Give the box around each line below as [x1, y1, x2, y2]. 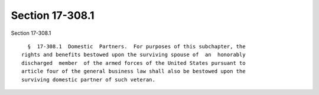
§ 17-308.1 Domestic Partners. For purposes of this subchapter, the [27, 43, 246, 50]
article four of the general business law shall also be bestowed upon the [21, 68, 246, 75]
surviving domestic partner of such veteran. [21, 76, 156, 83]
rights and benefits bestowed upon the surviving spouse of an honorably [21, 51, 246, 58]
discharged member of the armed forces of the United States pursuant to [21, 60, 246, 66]
